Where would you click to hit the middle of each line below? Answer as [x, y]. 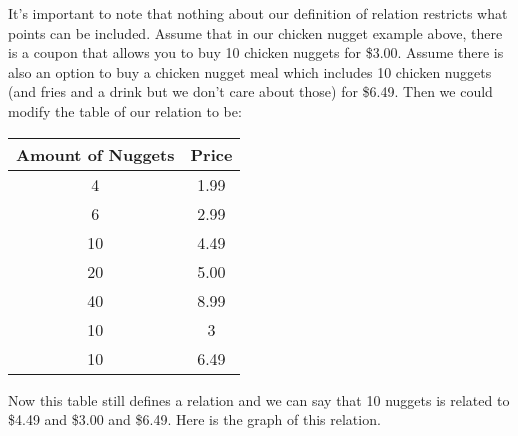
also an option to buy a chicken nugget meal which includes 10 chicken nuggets [250, 71]
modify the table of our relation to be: [125, 110]
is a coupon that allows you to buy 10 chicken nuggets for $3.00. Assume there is [256, 52]
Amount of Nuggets [95, 154]
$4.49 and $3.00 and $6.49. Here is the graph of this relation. [194, 419]
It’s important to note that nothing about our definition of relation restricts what [258, 13]
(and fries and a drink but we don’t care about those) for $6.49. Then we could [250, 91]
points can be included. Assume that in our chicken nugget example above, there [255, 32]
